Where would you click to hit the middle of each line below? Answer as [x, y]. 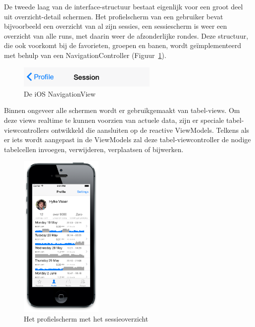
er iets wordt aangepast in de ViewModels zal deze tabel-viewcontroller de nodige [127, 139]
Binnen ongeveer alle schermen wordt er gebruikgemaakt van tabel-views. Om [122, 110]
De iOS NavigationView [60, 93]
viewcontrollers [26, 130]
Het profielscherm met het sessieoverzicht [86, 319]
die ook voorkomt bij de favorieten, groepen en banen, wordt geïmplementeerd [123, 45]
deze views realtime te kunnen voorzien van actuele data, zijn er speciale [114, 120]
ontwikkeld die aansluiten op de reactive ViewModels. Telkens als [150, 130]
